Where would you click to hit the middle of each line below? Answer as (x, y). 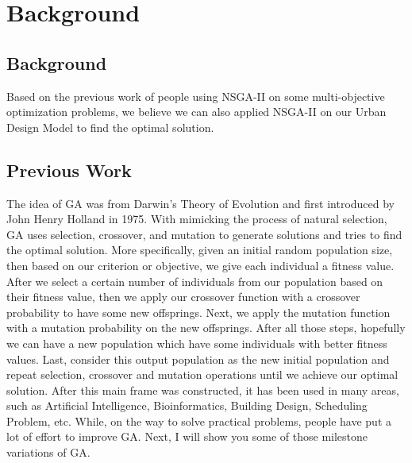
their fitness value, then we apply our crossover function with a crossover (183, 297)
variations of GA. (48, 452)
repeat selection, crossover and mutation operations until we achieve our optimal (202, 374)
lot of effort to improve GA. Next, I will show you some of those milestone (187, 436)
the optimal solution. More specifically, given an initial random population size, (200, 250)
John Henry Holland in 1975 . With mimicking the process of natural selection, (197, 219)
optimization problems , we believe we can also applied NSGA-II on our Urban (196, 112)
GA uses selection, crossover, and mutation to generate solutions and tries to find (204, 234)
